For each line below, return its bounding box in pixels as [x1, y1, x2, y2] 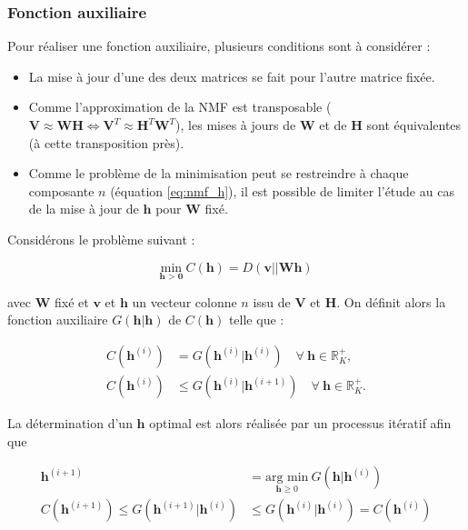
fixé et [55, 292, 89, 311]
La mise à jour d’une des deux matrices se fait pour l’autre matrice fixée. [28, 66, 435, 85]
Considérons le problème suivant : [7, 229, 195, 248]
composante [28, 181, 95, 200]
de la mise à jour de [28, 199, 139, 218]
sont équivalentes [366, 115, 462, 134]
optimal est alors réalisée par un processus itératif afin [149, 414, 452, 433]
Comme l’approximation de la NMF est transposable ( [28, 97, 332, 116]
